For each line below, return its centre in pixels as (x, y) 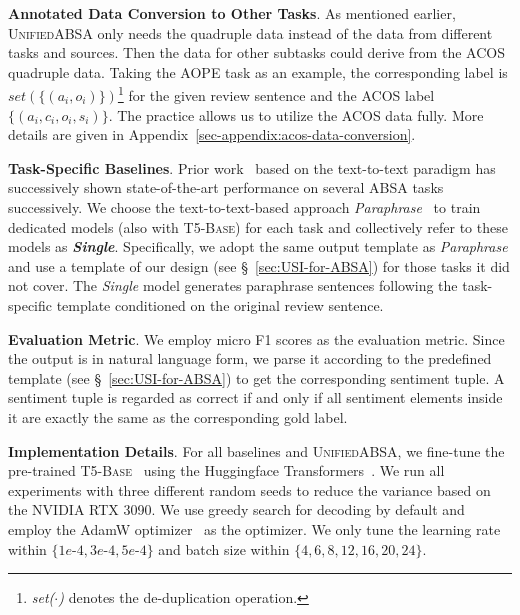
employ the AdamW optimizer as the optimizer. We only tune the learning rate (254, 528)
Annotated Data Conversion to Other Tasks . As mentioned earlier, (232, 13)
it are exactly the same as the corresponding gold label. (178, 416)
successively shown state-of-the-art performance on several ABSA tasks (226, 187)
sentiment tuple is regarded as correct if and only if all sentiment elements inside (255, 397)
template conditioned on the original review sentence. (220, 304)
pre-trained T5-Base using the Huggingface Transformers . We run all (226, 470)
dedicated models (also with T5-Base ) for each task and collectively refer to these (258, 226)
